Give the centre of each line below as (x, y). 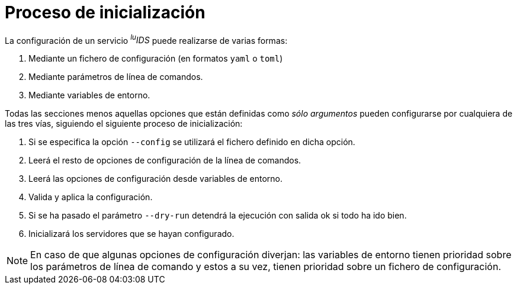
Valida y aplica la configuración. (91, 197)
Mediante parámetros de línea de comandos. (116, 77)
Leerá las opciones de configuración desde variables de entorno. (155, 179)
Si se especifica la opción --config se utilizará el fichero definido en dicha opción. (192, 142)
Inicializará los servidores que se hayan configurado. (131, 234)
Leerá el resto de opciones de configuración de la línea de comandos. (165, 160)
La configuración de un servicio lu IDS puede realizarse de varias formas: (146, 39)
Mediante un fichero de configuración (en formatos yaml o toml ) (156, 59)
